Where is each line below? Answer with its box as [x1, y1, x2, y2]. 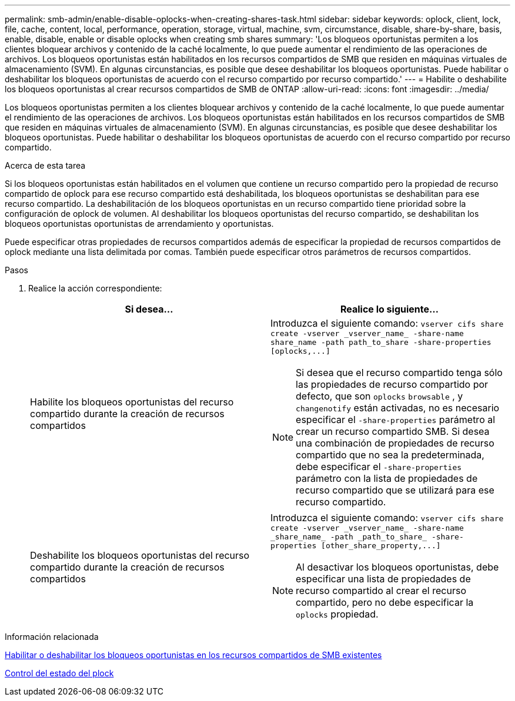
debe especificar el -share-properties [296, 461, 462, 472]
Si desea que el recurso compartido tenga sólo [296, 367, 503, 378]
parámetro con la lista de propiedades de [296, 472, 478, 484]
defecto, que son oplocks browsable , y [296, 390, 463, 402]
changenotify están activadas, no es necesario [296, 402, 500, 414]
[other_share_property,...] [321, 541, 441, 550]
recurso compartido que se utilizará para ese [296, 484, 494, 496]
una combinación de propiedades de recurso [296, 437, 494, 449]
